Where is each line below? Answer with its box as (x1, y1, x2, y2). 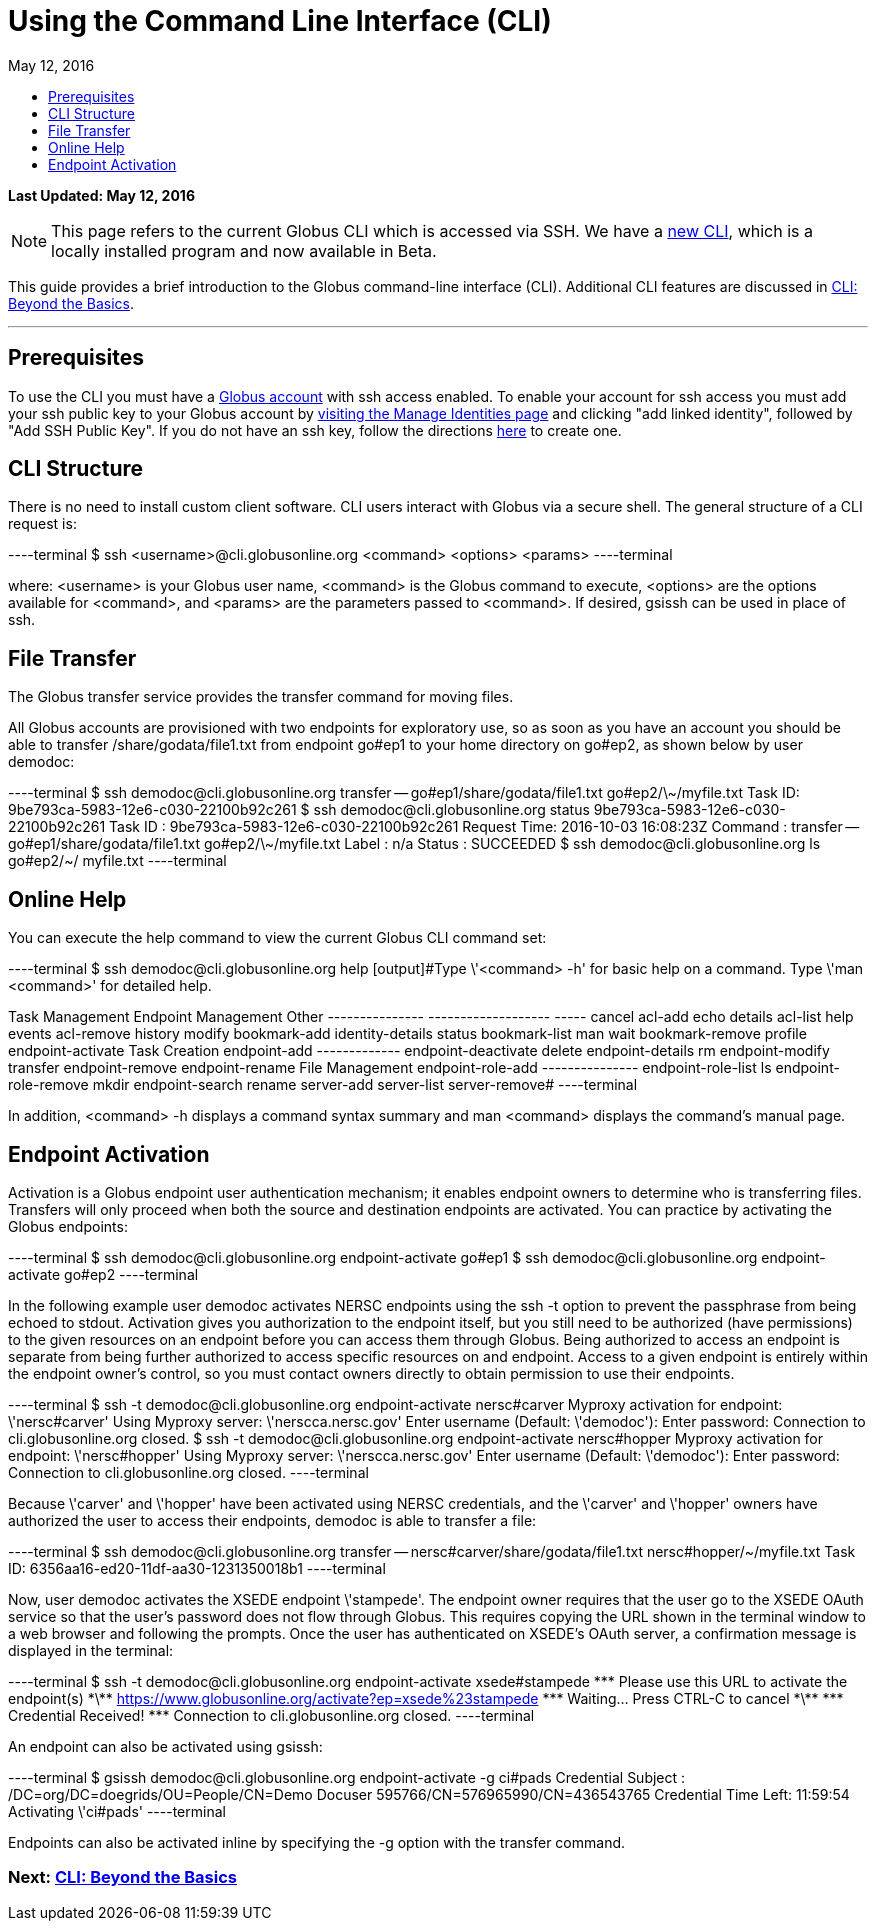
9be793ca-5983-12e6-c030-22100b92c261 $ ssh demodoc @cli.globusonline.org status (8, 801, 590, 819)
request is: (8, 515, 77, 533)
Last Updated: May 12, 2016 (8, 186, 195, 204)
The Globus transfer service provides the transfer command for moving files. (8, 688, 514, 706)
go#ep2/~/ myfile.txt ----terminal (8, 852, 227, 870)
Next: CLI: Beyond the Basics (8, 1867, 237, 1888)
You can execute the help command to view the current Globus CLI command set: (8, 929, 547, 947)
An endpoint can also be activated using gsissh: (8, 1737, 323, 1755)
